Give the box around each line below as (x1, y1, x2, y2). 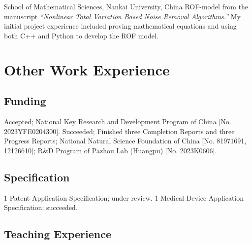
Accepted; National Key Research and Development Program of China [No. (4, 116, 231, 126)
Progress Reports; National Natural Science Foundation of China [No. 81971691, (4, 136, 247, 146)
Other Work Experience (4, 59, 170, 79)
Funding (4, 93, 46, 108)
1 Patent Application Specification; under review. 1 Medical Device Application (4, 192, 244, 203)
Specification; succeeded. (4, 202, 78, 212)
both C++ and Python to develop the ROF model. (4, 30, 158, 40)
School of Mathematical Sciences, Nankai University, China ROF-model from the (4, 1, 249, 11)
